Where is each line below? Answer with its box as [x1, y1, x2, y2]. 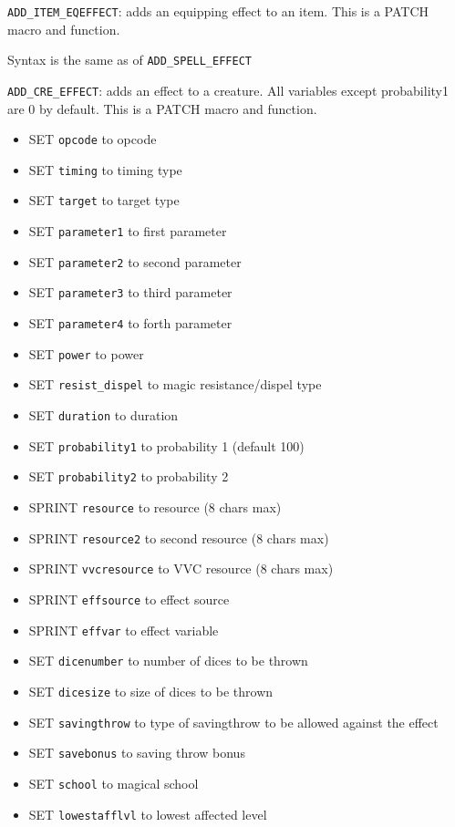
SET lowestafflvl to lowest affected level [28, 804, 267, 823]
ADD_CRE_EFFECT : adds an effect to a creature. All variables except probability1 [7, 80, 449, 99]
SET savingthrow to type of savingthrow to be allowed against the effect [28, 712, 439, 731]
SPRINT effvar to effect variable [28, 620, 219, 639]
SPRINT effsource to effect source [28, 590, 230, 608]
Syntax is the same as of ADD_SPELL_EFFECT [7, 50, 252, 69]
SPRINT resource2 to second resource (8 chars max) [28, 528, 329, 547]
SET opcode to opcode [28, 129, 157, 149]
